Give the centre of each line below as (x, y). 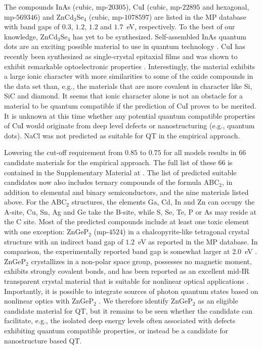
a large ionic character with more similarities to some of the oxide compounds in (129, 76)
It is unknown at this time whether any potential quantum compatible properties (130, 115)
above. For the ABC (35, 202)
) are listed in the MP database (198, 16)
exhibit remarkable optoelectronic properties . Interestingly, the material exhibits (130, 66)
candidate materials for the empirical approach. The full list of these (110, 162)
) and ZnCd (56, 16)
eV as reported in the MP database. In (198, 241)
